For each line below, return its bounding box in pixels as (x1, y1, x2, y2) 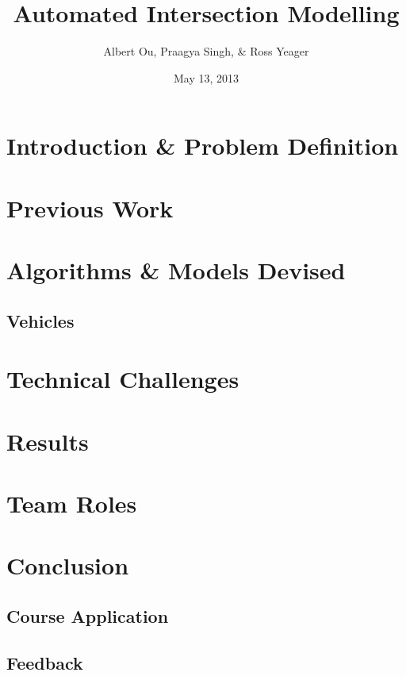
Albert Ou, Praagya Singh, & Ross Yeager (103, 43, 309, 60)
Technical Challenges (6, 363, 239, 395)
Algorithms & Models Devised (6, 254, 346, 286)
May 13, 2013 (173, 69, 239, 86)
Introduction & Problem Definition (6, 129, 399, 162)
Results (6, 424, 89, 457)
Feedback (6, 650, 83, 674)
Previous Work (6, 191, 174, 224)
